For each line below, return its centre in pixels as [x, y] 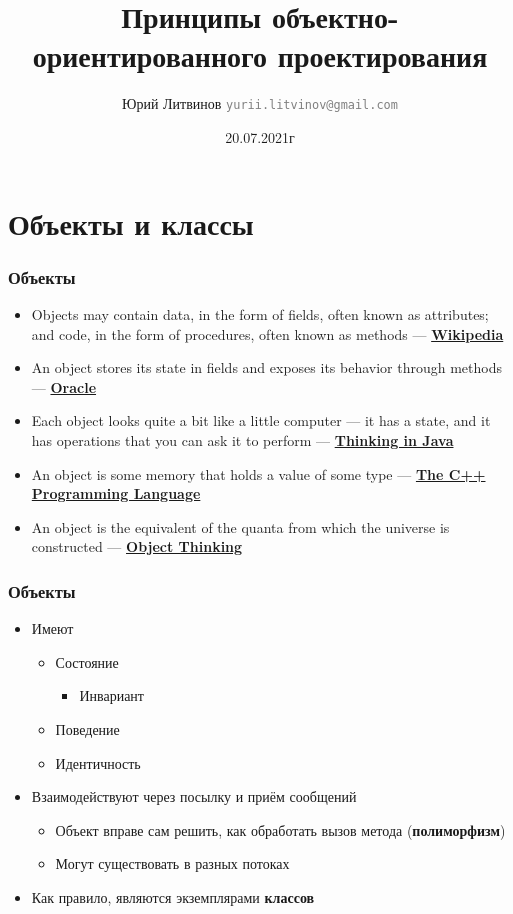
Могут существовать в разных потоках [172, 863]
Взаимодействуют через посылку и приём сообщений [194, 796]
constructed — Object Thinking [137, 546]
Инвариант [111, 695]
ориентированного [150, 55]
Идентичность [98, 762]
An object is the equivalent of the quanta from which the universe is [240, 526]
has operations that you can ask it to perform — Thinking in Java [242, 439]
